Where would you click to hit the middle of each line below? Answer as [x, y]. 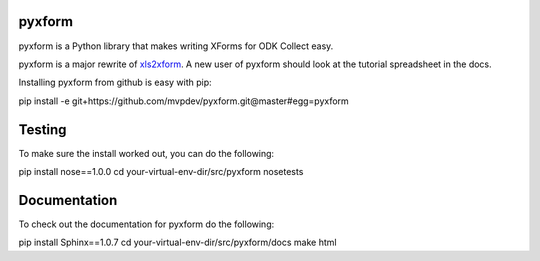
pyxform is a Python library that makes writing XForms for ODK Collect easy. [176, 46]
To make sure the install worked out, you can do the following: [146, 153]
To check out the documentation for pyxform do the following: [146, 224]
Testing [42, 129]
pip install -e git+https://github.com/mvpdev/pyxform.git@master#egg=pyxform [183, 101]
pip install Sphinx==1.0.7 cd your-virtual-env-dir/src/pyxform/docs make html [177, 242]
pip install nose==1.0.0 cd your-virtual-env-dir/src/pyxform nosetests [161, 171]
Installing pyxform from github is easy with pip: [115, 82]
